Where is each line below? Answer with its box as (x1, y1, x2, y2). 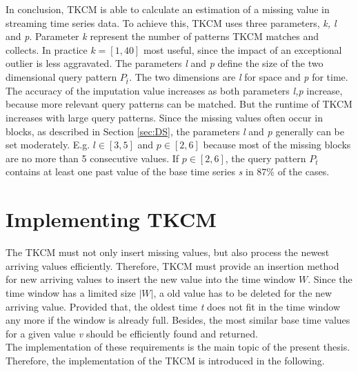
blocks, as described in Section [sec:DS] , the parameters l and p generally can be (6, 124, 344, 138)
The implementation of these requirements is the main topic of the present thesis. (6, 340, 350, 354)
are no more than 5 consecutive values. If (6, 150, 179, 165)
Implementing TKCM (6, 205, 217, 233)
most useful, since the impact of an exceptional (143, 42, 342, 57)
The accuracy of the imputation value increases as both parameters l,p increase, (6, 83, 343, 97)
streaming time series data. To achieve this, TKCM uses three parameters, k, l (6, 15, 337, 30)
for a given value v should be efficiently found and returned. (6, 326, 259, 340)
